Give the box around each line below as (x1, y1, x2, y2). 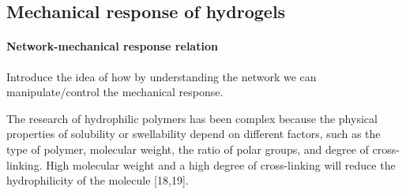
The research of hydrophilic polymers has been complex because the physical (6, 110, 378, 126)
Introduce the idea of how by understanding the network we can (6, 68, 317, 84)
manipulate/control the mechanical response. (6, 84, 224, 100)
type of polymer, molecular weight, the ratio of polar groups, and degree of (6, 140, 369, 157)
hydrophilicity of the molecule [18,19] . (6, 172, 189, 188)
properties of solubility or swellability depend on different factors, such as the (6, 125, 381, 142)
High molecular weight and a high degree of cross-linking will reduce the (46, 156, 396, 173)
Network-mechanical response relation (6, 38, 218, 54)
